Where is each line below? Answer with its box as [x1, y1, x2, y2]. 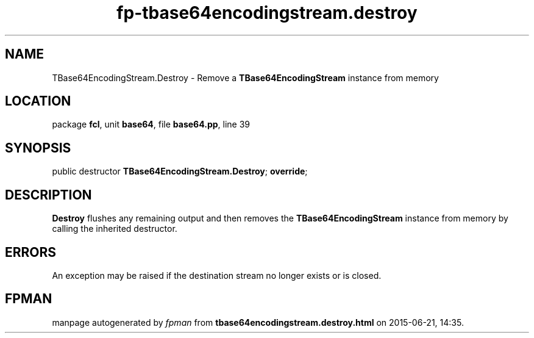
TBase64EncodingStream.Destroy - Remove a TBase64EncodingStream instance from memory [52, 72, 439, 83]
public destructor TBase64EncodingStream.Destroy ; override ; [52, 166, 308, 177]
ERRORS [5, 244, 57, 260]
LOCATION [5, 93, 71, 109]
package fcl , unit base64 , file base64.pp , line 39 [52, 119, 250, 130]
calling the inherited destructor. [52, 223, 177, 234]
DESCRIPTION [5, 187, 92, 203]
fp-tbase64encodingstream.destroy [116, 2, 418, 23]
